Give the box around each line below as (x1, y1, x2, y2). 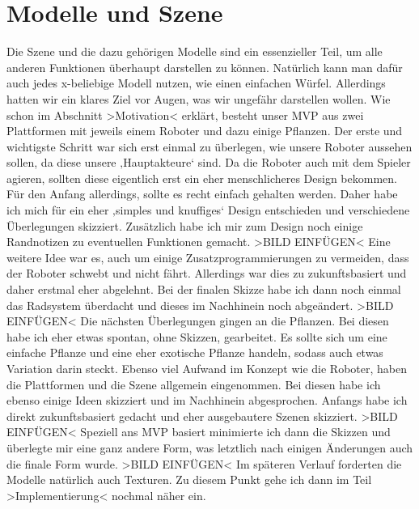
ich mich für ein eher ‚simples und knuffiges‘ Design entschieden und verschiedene (6, 201, 410, 218)
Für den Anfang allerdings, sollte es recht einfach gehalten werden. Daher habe (6, 185, 398, 202)
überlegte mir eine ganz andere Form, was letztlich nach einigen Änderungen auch (6, 439, 413, 456)
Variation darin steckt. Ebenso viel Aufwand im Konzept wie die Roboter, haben (6, 360, 407, 376)
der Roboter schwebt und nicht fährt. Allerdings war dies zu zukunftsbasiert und (6, 265, 407, 282)
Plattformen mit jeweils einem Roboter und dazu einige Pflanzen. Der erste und (6, 122, 403, 139)
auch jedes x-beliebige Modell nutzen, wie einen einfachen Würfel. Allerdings (6, 74, 386, 91)
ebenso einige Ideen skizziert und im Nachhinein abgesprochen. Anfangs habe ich (6, 392, 408, 409)
